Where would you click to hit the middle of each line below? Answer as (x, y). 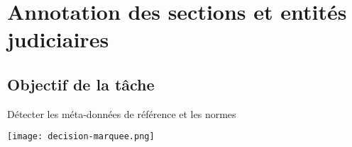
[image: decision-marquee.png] (81, 137)
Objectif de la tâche (81, 84)
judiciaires (58, 39)
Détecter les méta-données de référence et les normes (122, 113)
